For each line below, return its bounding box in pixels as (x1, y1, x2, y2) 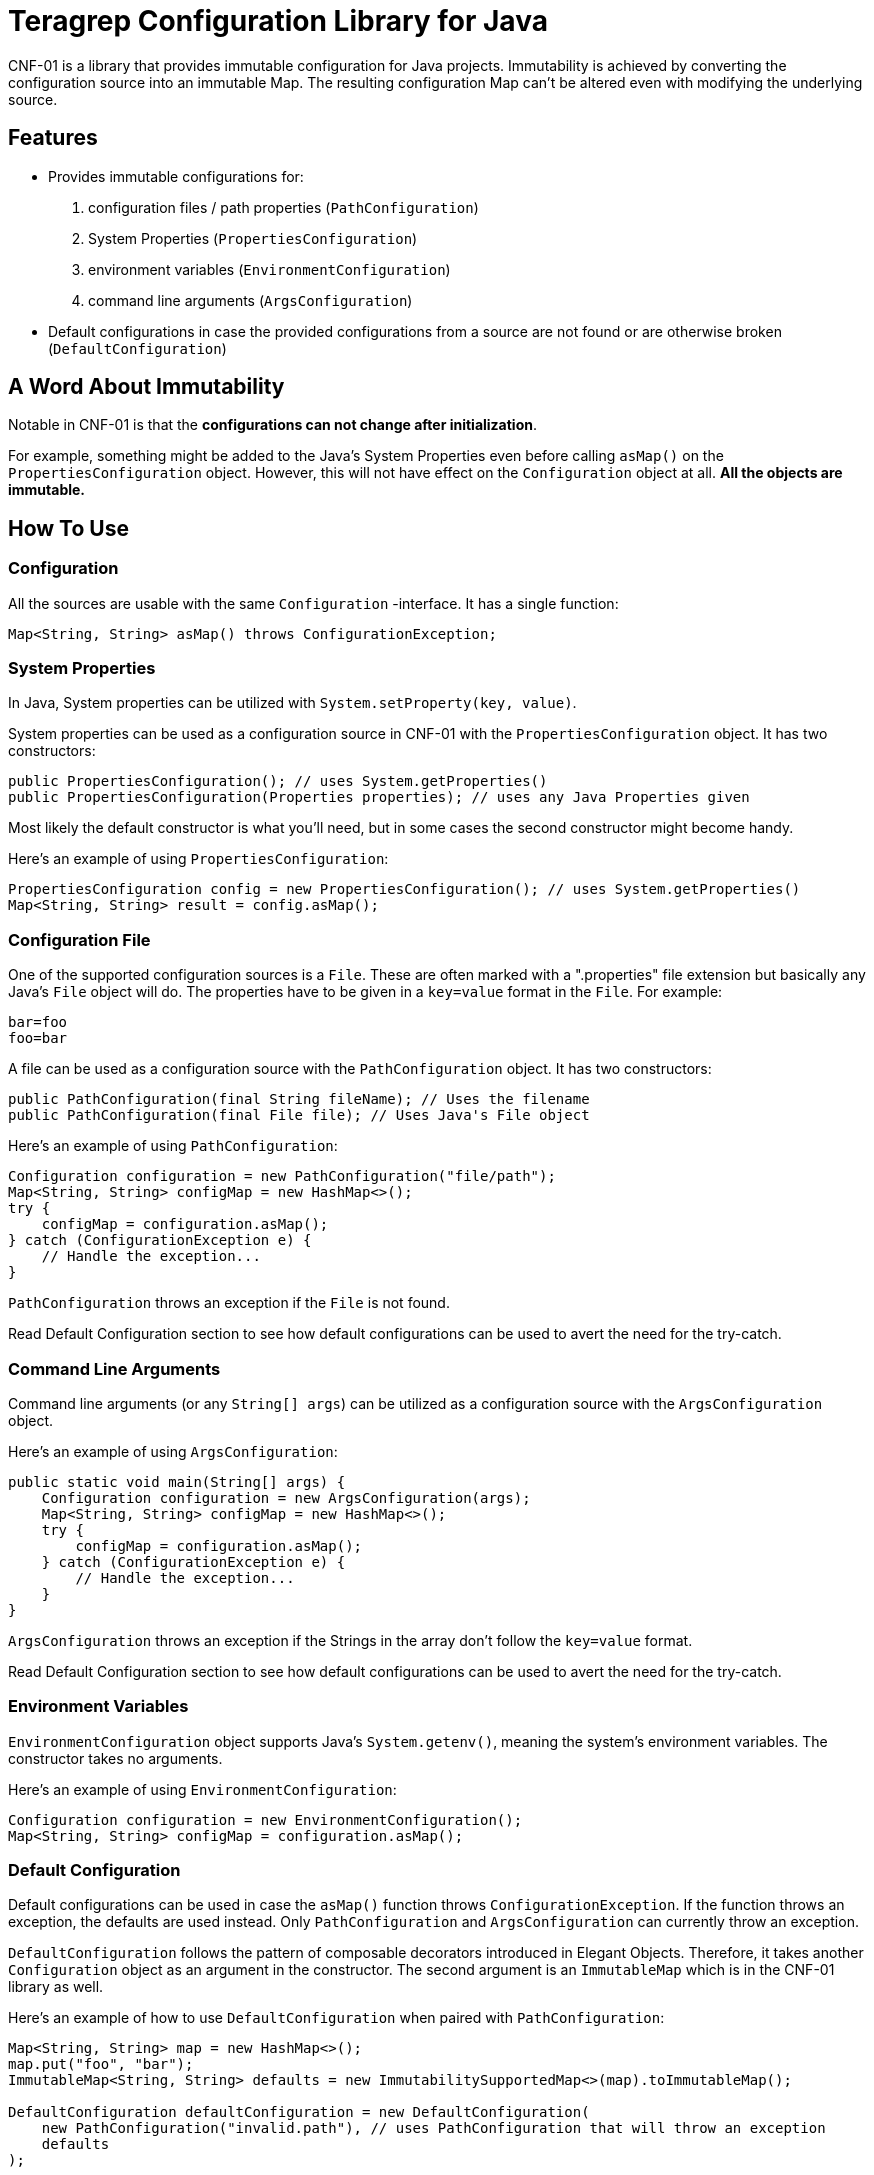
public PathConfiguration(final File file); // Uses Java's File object (8, 1107, 590, 1124)
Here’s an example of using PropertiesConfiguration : (8, 850, 389, 868)
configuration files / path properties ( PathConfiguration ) (88, 198, 479, 216)
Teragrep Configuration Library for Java (8, 4, 548, 38)
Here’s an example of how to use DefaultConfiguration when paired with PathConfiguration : (8, 2009, 665, 2027)
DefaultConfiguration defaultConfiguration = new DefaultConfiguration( (8, 2104, 590, 2121)
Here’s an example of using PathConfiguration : (8, 1137, 338, 1155)
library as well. (8, 1978, 104, 1996)
